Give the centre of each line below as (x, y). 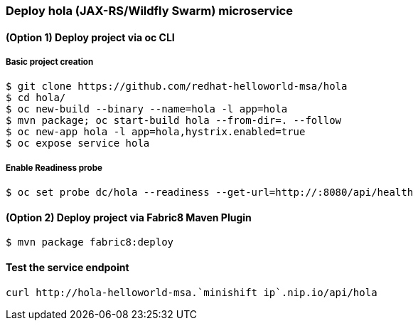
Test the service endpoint (68, 267)
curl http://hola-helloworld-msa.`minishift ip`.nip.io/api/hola (192, 292)
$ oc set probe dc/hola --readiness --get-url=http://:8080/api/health (210, 193)
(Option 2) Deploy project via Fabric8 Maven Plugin (129, 217)
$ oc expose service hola (78, 143)
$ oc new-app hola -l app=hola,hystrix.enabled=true (156, 132)
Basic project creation (50, 62)
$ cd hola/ (36, 98)
